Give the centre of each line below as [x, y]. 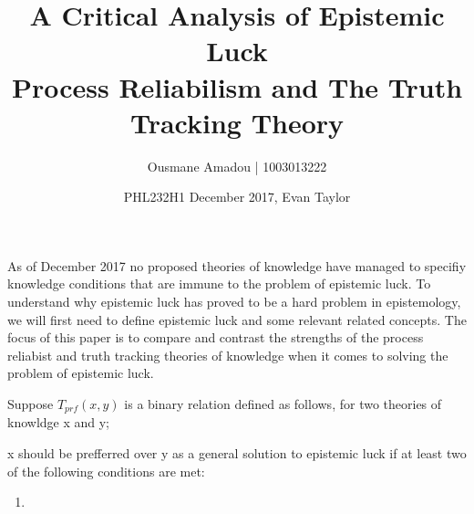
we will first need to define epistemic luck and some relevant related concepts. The [237, 319]
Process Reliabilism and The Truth [237, 86]
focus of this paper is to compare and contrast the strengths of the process [216, 337]
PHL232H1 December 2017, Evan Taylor [237, 197]
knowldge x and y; [59, 422]
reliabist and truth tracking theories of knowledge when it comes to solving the [228, 355]
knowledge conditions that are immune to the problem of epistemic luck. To [219, 283]
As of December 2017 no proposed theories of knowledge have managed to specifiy [237, 265]
